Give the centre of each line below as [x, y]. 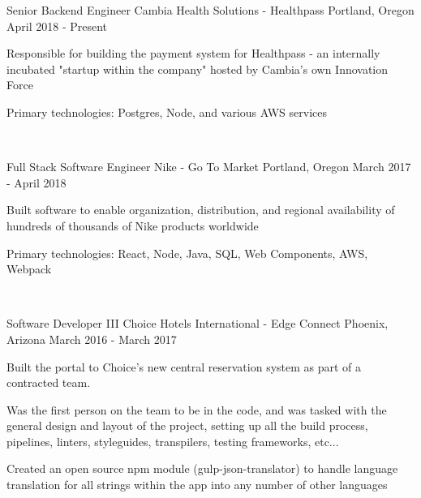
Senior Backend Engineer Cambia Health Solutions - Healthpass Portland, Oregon [210, 10]
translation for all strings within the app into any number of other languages [197, 485]
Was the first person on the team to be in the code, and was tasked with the [197, 409]
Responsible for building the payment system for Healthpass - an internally [193, 53]
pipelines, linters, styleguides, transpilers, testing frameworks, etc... [173, 441]
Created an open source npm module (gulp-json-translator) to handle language [202, 468]
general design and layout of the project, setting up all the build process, [187, 425]
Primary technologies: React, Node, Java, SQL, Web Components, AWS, [187, 253]
